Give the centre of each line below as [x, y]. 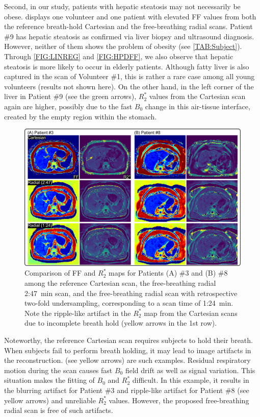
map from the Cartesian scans [191, 313]
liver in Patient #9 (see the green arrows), [70, 96]
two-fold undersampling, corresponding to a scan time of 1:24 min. [129, 303]
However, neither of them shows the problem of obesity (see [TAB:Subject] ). [123, 46]
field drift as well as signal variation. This [190, 370]
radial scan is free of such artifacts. [59, 410]
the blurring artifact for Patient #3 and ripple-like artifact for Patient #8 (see [127, 390]
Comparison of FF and [60, 273]
